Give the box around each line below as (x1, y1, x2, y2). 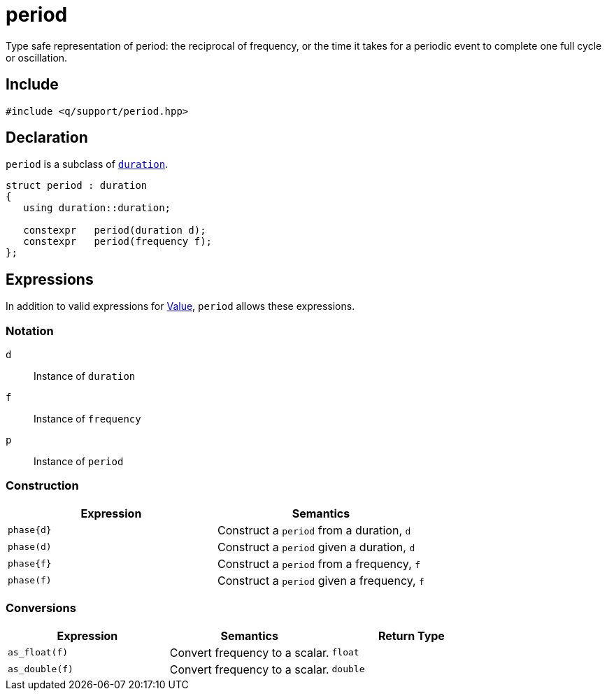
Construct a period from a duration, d (217, 523, 411, 537)
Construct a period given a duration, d (217, 539, 415, 554)
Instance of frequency (34, 413, 141, 425)
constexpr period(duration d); (23, 225, 206, 236)
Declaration (6, 129, 88, 147)
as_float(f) (8, 647, 69, 658)
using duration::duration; (23, 202, 171, 214)
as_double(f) (8, 664, 73, 675)
